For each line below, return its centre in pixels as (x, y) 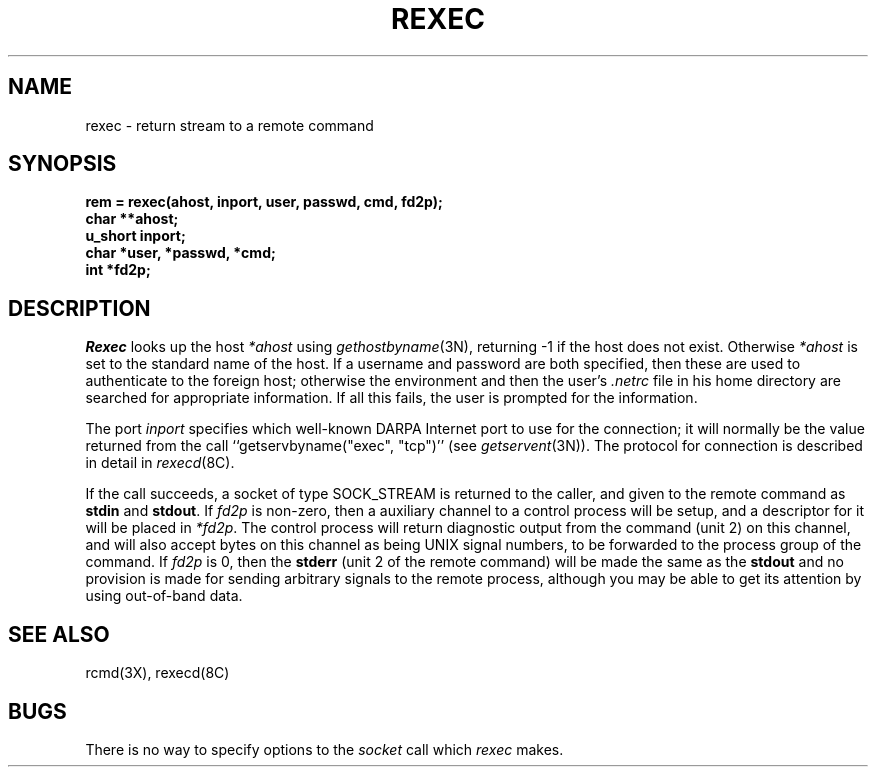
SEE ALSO (59, 634)
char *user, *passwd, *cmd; (180, 253)
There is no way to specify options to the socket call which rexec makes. (324, 749)
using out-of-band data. (164, 596)
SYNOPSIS (62, 164)
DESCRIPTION (79, 308)
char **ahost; (132, 219)
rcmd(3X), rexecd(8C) (157, 673)
